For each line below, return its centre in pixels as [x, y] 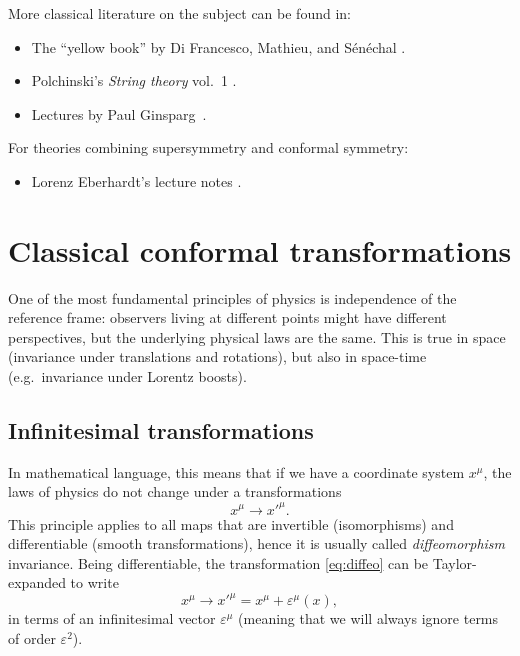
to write [94, 582]
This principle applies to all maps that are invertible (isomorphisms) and [231, 523]
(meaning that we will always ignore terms [368, 618]
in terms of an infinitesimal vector [112, 618]
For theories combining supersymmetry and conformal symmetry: [208, 147]
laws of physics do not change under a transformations [175, 491]
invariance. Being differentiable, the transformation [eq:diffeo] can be [218, 562]
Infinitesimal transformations [161, 430]
